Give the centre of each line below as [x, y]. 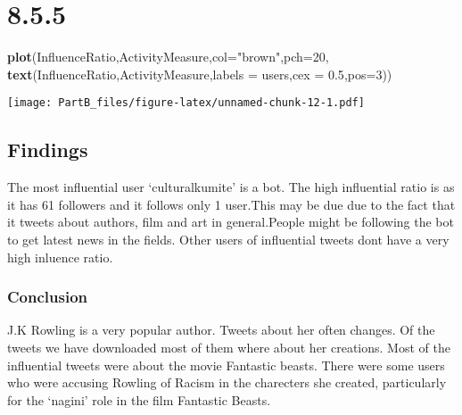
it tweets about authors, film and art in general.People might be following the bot [231, 222]
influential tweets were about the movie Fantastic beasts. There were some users [226, 365]
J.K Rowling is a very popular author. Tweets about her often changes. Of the [221, 330]
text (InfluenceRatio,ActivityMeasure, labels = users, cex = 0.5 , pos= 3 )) [200, 74]
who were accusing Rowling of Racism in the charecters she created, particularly [227, 382]
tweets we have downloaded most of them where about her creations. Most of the [229, 347]
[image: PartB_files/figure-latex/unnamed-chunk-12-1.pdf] [186, 103]
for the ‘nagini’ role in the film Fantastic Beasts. [139, 399]
